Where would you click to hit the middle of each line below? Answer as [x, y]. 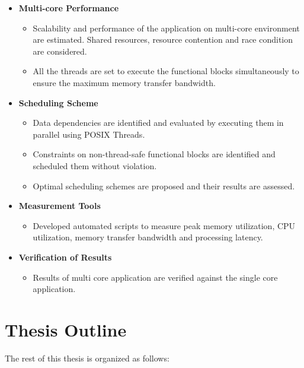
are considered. [60, 51]
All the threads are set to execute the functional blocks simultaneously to [166, 71]
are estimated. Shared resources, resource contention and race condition [163, 39]
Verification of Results [65, 257]
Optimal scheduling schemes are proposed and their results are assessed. [164, 185]
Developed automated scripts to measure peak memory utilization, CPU [164, 225]
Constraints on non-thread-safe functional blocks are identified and [154, 154]
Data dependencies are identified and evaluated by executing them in [158, 123]
